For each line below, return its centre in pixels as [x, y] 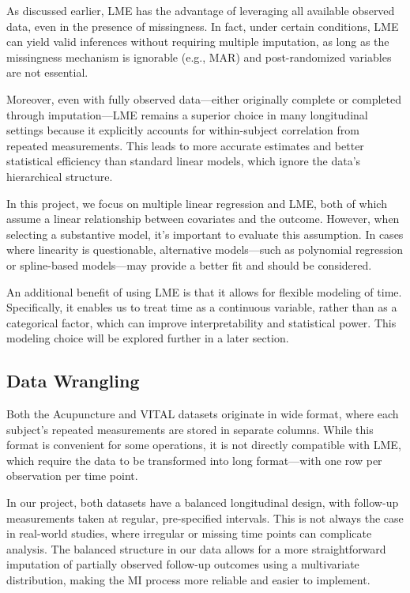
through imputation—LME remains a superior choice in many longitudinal [187, 114]
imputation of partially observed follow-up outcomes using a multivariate [183, 564]
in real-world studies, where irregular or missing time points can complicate [189, 533]
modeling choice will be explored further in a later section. [148, 338]
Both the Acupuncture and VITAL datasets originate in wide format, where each [203, 414]
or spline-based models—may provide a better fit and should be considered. [189, 264]
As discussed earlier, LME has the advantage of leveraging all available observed [201, 10]
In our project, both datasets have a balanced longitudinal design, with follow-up [203, 502]
